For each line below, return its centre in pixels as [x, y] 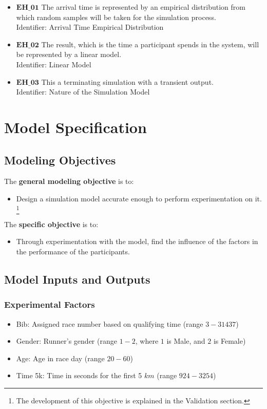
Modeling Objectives [60, 160]
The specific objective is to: [51, 224]
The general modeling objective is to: [69, 181]
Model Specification [75, 127]
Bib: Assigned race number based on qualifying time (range [110, 323]
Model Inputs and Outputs [77, 279]
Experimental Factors [50, 304]
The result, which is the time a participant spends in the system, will [150, 44]
